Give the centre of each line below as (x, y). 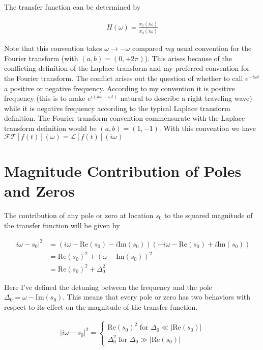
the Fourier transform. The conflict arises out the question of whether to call (124, 78)
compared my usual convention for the (192, 48)
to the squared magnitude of (208, 215)
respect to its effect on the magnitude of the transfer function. (101, 306)
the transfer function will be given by (62, 225)
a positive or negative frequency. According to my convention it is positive (120, 88)
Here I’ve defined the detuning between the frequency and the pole (108, 287)
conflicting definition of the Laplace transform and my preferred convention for (127, 68)
